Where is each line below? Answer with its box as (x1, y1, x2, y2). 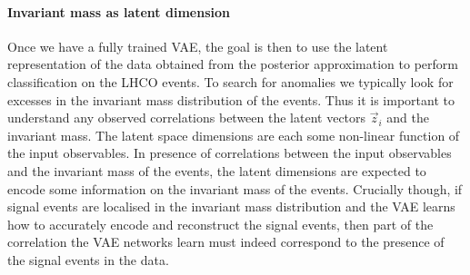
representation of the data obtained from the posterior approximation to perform (7, 54, 458, 74)
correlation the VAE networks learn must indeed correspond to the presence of (7, 232, 445, 251)
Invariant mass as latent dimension (7, 2, 230, 21)
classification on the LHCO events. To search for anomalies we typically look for (7, 72, 454, 91)
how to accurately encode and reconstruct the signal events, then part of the (7, 214, 434, 233)
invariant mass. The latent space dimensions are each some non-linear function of (7, 125, 460, 144)
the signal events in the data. (7, 250, 169, 269)
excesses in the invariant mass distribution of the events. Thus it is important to (7, 90, 455, 109)
